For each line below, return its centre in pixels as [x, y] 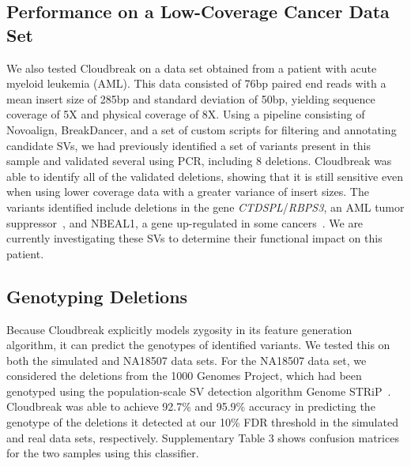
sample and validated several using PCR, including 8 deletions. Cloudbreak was [199, 161]
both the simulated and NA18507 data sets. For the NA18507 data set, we [187, 360]
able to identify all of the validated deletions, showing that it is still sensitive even [205, 176]
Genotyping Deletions [97, 296]
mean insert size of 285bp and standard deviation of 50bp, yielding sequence [191, 98]
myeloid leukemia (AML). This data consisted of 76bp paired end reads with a [196, 83]
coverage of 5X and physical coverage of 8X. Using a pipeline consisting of [186, 114]
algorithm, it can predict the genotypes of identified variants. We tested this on [198, 345]
